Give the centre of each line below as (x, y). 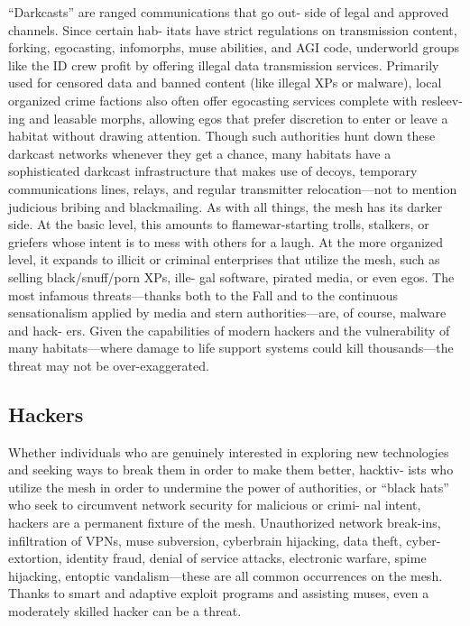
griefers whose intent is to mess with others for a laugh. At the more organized (226, 241)
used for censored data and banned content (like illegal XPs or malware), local (225, 83)
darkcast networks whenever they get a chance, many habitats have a (200, 153)
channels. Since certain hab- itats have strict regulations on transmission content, (233, 29)
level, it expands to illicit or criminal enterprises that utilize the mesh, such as (224, 259)
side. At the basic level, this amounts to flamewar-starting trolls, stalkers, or (219, 224)
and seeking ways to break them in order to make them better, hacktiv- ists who (231, 469)
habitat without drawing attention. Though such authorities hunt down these (222, 136)
